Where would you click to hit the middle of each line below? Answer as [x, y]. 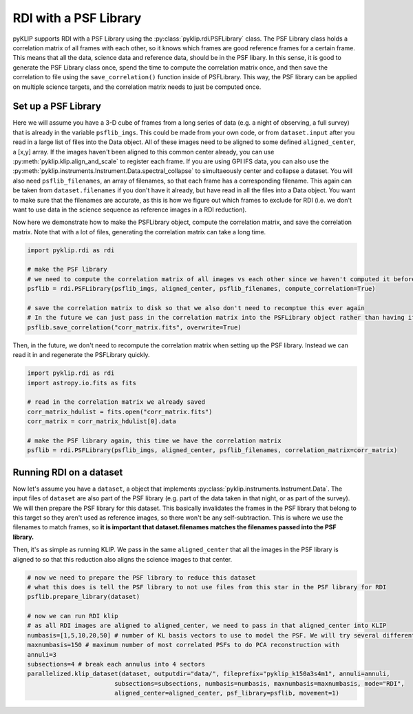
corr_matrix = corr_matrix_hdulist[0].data [102, 421]
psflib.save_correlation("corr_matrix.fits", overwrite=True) [134, 327]
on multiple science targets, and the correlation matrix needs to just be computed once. [137, 87]
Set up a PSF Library [57, 106]
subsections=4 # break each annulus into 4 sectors [116, 664]
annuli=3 [42, 654]
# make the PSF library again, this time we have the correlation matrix [154, 440]
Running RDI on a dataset [68, 472]
